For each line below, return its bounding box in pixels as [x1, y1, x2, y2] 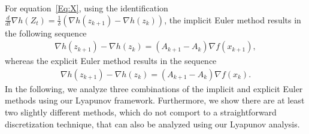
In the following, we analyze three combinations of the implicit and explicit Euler [5, 82, 303, 95]
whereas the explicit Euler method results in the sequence [5, 54, 217, 67]
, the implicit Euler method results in [164, 13, 301, 26]
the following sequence [5, 26, 87, 39]
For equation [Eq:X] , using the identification [5, 2, 168, 14]
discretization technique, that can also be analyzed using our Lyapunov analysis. [5, 117, 300, 130]
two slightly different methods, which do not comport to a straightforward [5, 106, 277, 118]
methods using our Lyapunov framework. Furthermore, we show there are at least [5, 94, 305, 106]
